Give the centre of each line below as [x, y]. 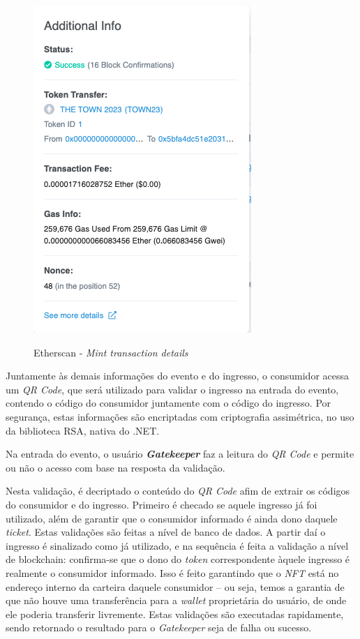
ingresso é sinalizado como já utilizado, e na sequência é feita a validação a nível [177, 545]
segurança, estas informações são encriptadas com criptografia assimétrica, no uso [180, 416]
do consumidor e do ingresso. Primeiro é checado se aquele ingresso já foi [162, 504]
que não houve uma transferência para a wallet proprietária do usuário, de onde [176, 600]
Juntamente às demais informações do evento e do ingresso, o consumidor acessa [178, 376]
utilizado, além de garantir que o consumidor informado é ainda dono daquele [172, 518]
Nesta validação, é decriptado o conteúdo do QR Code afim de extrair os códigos [178, 491]
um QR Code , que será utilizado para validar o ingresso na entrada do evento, [172, 389]
